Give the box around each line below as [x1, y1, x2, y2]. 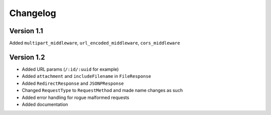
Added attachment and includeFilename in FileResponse [22, 73, 152, 79]
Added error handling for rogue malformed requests [22, 94, 129, 100]
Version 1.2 [9, 53, 45, 61]
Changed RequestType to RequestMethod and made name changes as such [22, 87, 183, 93]
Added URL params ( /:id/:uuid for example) [22, 66, 119, 72]
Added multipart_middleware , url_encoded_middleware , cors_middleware [9, 40, 180, 46]
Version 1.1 [9, 27, 44, 35]
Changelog [9, 8, 56, 19]
